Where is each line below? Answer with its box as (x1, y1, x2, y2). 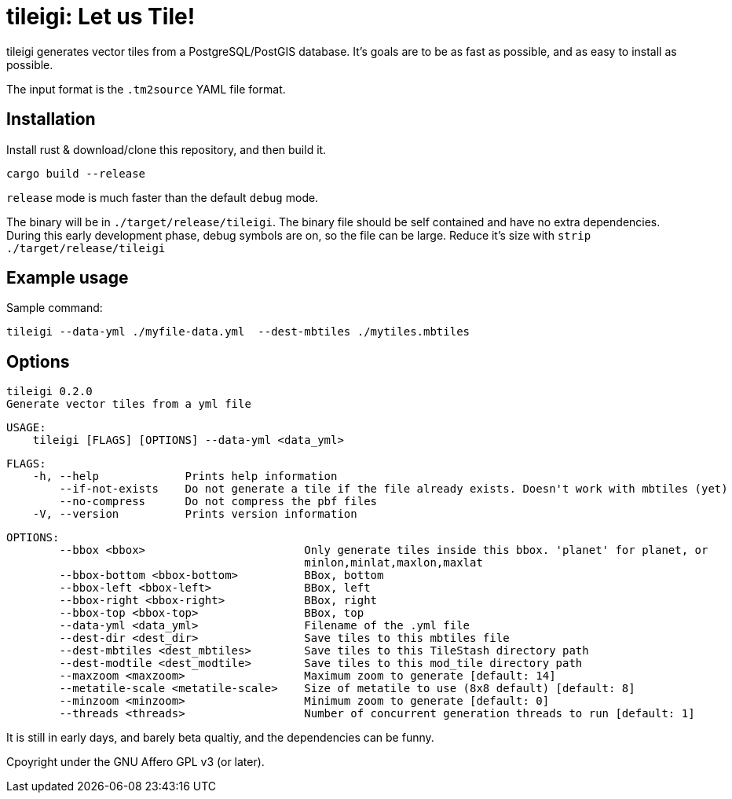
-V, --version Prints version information (32, 508, 357, 521)
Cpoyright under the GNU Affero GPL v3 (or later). (6, 755, 265, 769)
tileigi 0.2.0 (6, 385, 93, 398)
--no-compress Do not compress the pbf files (59, 495, 378, 508)
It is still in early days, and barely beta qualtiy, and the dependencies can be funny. (6, 731, 434, 745)
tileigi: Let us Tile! (6, 3, 196, 30)
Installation (6, 109, 96, 130)
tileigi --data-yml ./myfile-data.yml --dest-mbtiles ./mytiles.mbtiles (6, 325, 470, 339)
